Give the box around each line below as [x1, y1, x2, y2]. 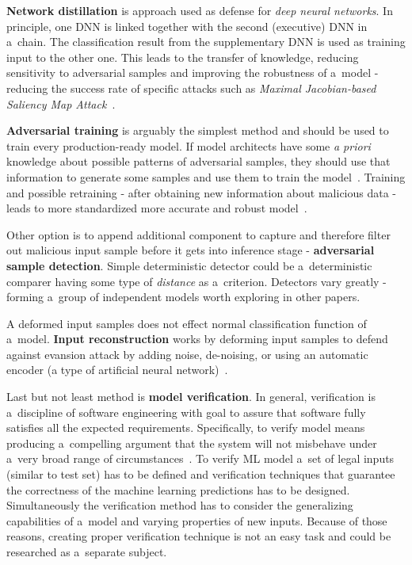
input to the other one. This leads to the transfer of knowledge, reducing [6, 48, 359, 65]
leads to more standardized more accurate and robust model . [6, 200, 307, 216]
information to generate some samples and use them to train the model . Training [6, 168, 406, 185]
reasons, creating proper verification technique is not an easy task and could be [6, 528, 391, 544]
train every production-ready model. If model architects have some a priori [6, 137, 371, 154]
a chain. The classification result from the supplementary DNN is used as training [6, 33, 406, 50]
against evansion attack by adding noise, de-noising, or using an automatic [6, 345, 368, 362]
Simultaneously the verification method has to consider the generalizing [6, 497, 353, 513]
